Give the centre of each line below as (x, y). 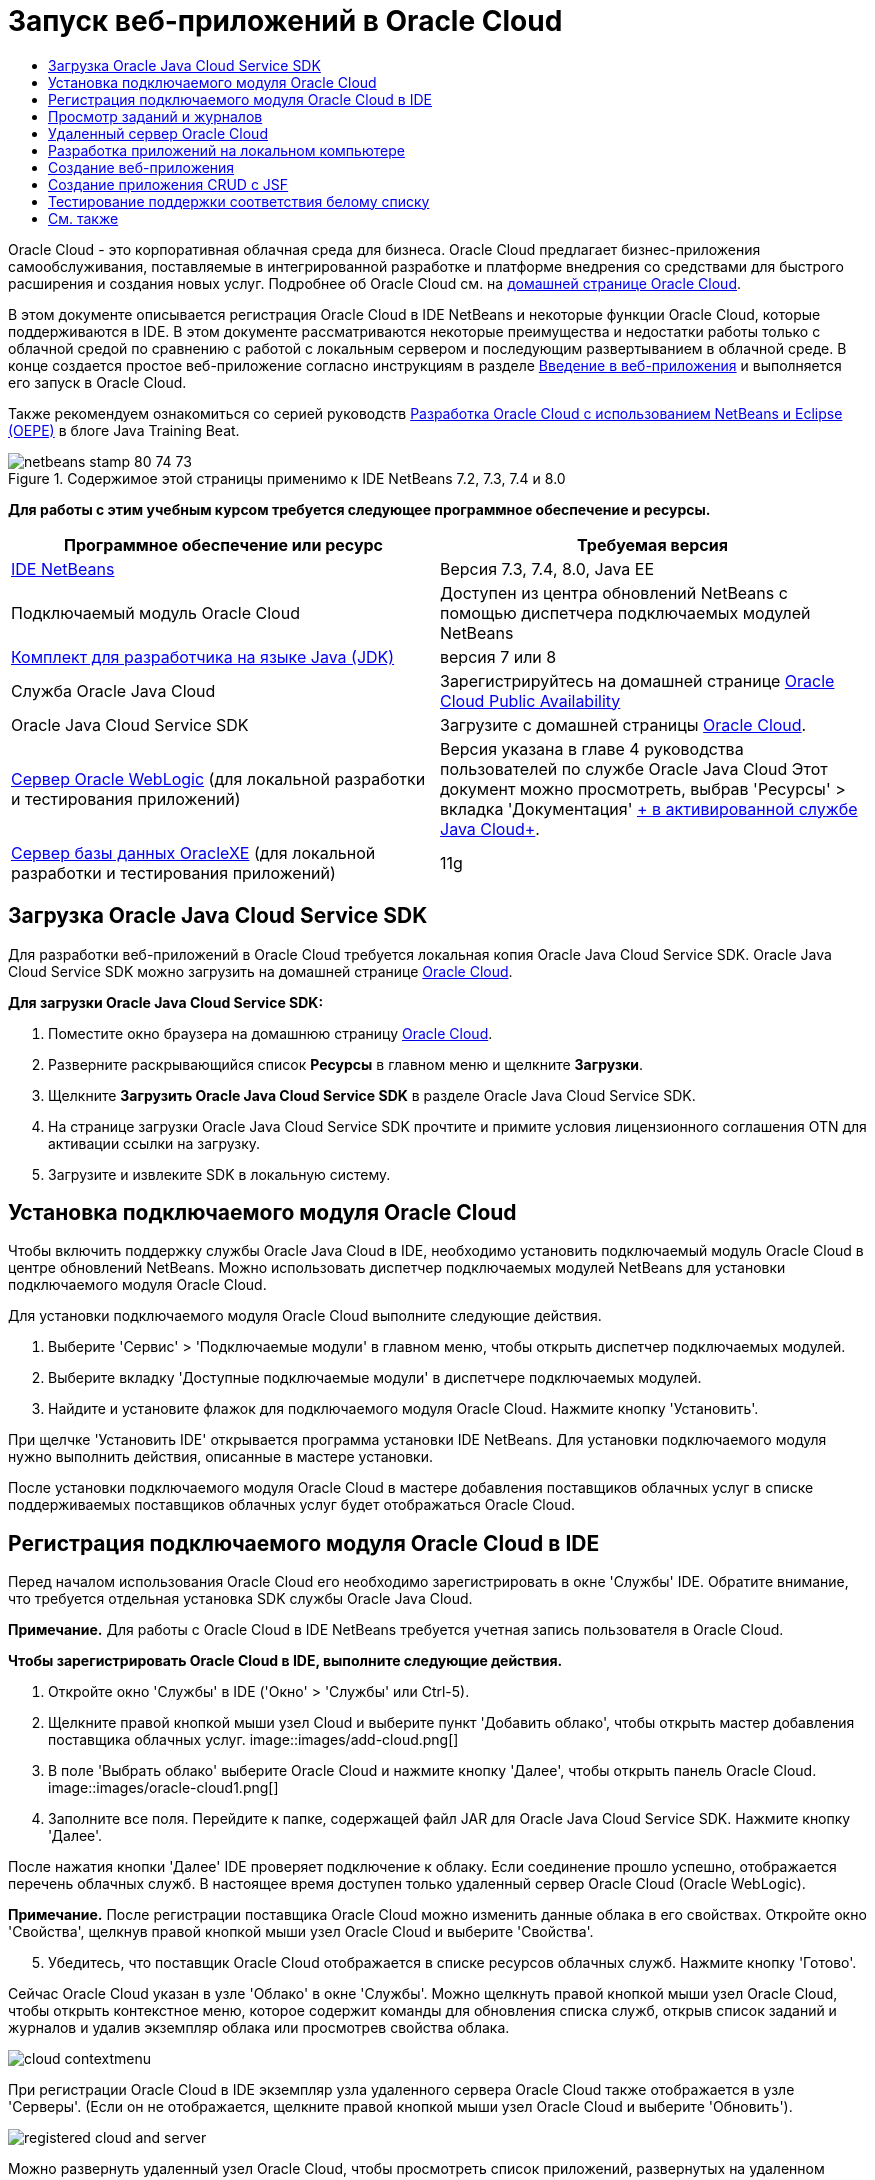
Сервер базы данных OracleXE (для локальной (193, 852)
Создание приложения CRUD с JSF (168, 184)
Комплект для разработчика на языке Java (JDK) (203, 656)
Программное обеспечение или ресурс (223, 544)
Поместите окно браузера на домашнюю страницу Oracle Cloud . (270, 1033)
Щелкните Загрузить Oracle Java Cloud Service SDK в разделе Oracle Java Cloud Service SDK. (372, 1095)
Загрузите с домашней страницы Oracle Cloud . (623, 724)
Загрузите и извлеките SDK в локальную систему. (219, 1174)
